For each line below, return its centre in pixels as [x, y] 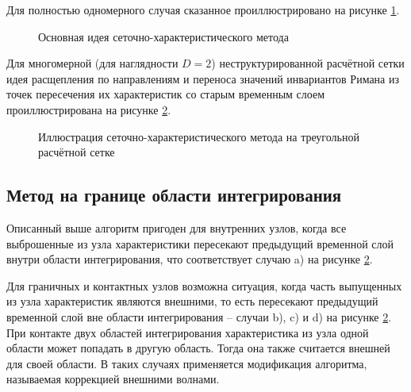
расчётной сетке [77, 152]
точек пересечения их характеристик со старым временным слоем [166, 94]
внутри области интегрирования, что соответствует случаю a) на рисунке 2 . [190, 259]
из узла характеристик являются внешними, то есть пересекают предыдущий [192, 301]
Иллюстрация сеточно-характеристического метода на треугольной [199, 136]
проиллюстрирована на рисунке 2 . [89, 109]
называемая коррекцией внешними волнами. [113, 379]
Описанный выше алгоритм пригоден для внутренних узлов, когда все [177, 227]
